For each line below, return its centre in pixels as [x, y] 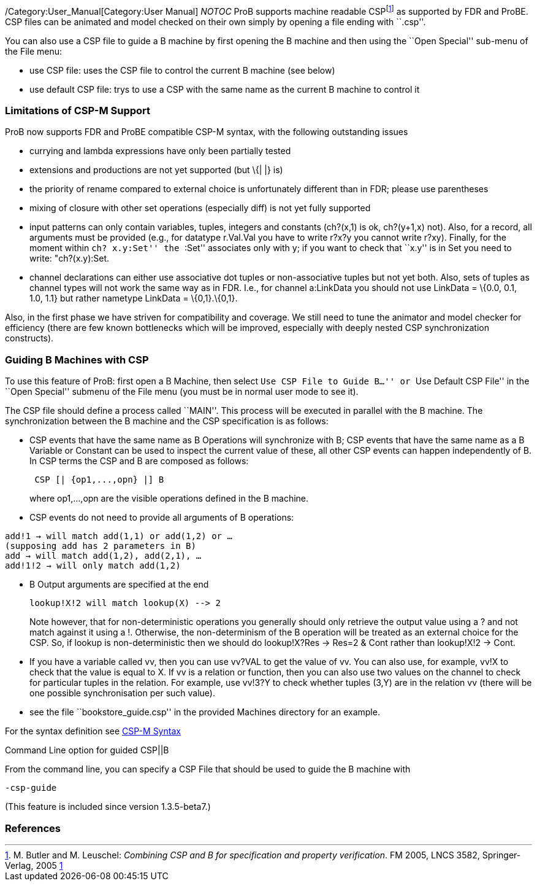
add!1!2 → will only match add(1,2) [93, 566]
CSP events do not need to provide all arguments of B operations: [162, 518]
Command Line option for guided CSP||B [87, 750]
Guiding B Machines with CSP [77, 359]
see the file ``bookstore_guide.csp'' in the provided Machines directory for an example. [205, 712]
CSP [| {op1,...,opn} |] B [99, 480]
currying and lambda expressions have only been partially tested [160, 151]
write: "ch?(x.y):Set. [70, 258]
